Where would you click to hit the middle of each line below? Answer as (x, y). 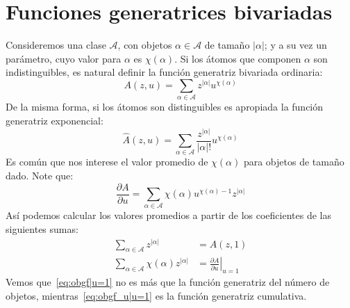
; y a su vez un (295, 45)
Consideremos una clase (56, 45)
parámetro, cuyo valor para (64, 58)
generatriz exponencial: (55, 120)
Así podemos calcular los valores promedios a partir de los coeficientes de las (168, 215)
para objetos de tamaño (294, 162)
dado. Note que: (40, 175)
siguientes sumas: (42, 228)
